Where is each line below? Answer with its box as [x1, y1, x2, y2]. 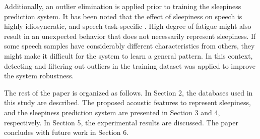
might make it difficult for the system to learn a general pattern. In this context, [4, 50, 253, 61]
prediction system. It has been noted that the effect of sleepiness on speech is [4, 11, 242, 21]
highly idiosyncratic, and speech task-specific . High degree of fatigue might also [4, 21, 251, 31]
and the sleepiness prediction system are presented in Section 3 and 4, [4, 107, 220, 117]
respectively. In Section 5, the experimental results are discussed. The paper [4, 117, 238, 127]
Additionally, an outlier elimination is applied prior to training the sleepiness [4, 1, 241, 11]
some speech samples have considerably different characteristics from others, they [4, 40, 255, 51]
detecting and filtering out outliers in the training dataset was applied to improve [4, 60, 255, 71]
